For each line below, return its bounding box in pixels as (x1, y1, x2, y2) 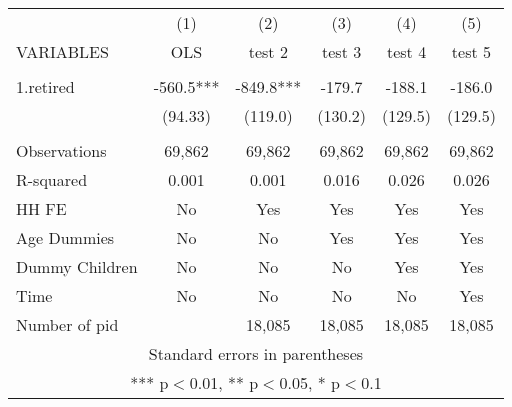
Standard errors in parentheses (148, 342, 364, 365)
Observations (16, 139, 107, 162)
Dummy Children (16, 255, 138, 278)
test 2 (248, 40, 288, 63)
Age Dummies (16, 226, 115, 249)
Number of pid (16, 313, 119, 336)
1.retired (16, 75, 75, 98)
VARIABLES (16, 40, 109, 63)
